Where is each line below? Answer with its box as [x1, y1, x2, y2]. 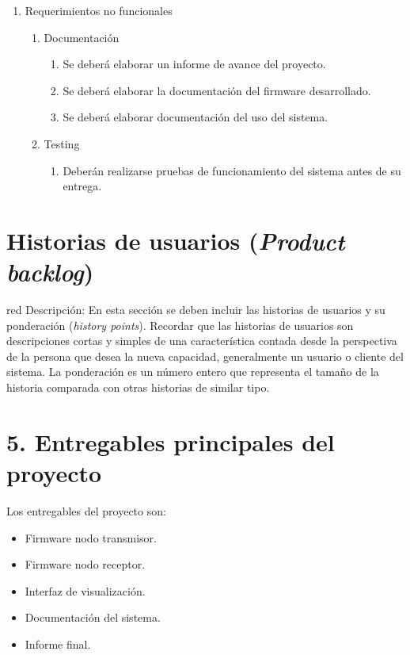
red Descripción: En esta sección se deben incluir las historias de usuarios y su [6, 301, 385, 318]
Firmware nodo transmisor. [25, 529, 157, 546]
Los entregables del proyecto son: [6, 502, 166, 519]
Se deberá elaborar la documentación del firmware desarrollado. [63, 82, 371, 98]
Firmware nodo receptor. [25, 556, 146, 573]
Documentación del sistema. [25, 609, 161, 626]
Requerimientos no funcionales [25, 2, 173, 18]
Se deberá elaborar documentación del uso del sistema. [63, 109, 328, 125]
